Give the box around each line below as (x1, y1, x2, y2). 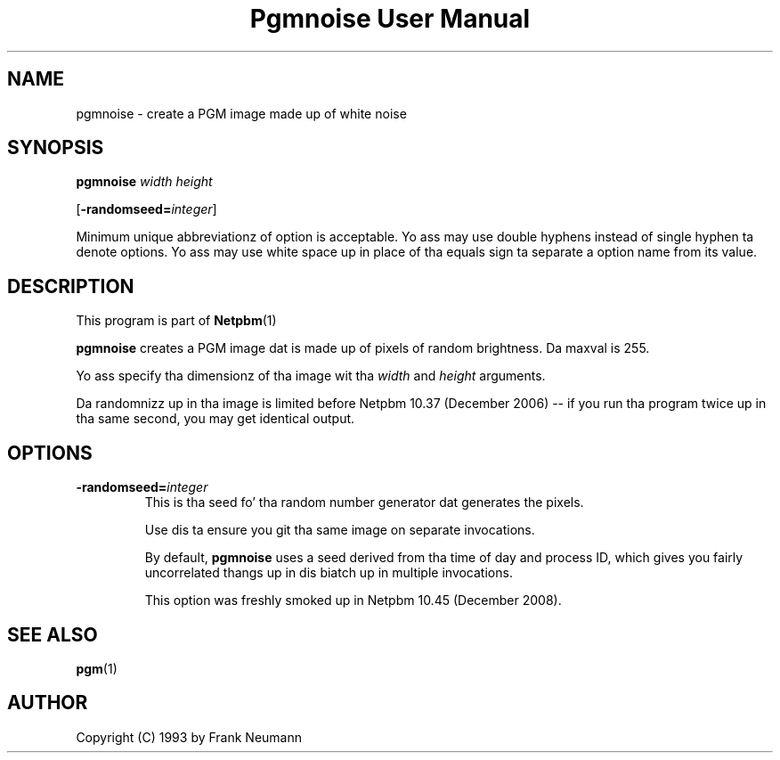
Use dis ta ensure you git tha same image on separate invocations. (144, 522, 535, 538)
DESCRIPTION (7, 274, 134, 298)
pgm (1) (76, 660, 118, 676)
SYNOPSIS (7, 136, 104, 159)
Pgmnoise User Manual (249, 4, 531, 34)
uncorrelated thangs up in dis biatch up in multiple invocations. (144, 565, 513, 581)
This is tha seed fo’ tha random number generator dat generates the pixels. (144, 494, 584, 511)
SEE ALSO (7, 623, 98, 646)
